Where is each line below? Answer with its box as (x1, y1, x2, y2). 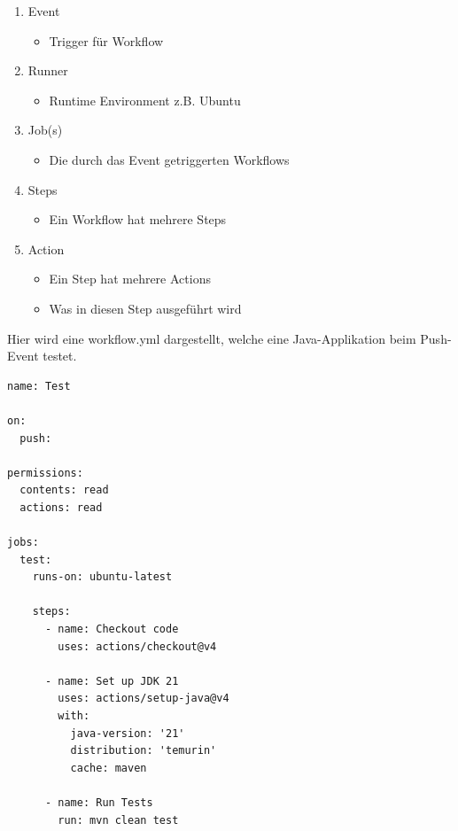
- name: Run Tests (44, 796, 153, 809)
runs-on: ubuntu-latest (32, 571, 173, 584)
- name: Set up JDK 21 (44, 674, 179, 687)
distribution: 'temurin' (70, 744, 217, 757)
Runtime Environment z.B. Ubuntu (49, 90, 241, 109)
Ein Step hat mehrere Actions (49, 269, 211, 288)
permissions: (7, 466, 83, 479)
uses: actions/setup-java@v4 (58, 692, 229, 705)
